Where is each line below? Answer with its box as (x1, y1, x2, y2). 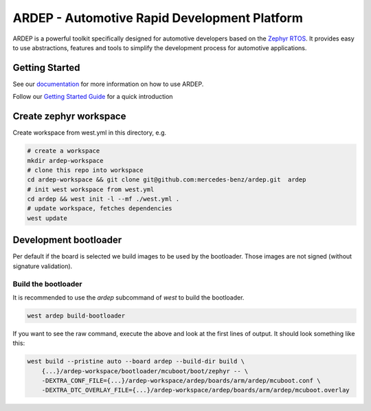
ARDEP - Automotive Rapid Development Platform (12, 10, 304, 25)
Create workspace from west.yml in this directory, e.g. (12, 129, 167, 137)
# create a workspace (27, 147, 100, 155)
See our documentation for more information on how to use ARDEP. (12, 80, 204, 88)
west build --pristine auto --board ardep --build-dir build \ (27, 357, 245, 366)
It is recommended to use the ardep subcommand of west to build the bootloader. (12, 293, 245, 302)
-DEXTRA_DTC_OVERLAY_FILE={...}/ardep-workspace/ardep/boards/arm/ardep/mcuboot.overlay (41, 386, 350, 395)
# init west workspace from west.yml (27, 186, 155, 193)
